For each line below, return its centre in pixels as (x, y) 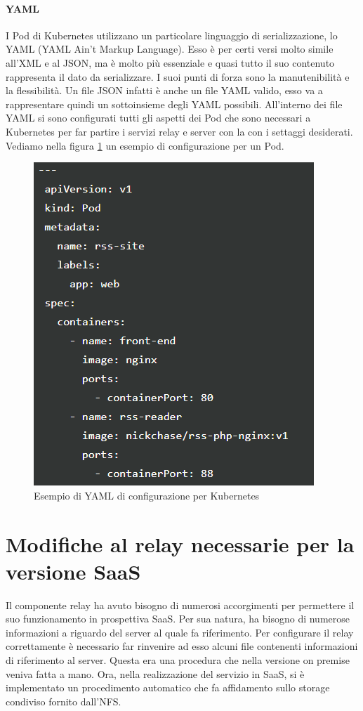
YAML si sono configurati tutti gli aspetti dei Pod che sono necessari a (158, 118)
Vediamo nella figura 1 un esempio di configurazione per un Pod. (145, 145)
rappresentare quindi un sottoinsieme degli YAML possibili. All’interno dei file (174, 104)
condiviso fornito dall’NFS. (64, 701)
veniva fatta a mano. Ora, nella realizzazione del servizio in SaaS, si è (155, 673)
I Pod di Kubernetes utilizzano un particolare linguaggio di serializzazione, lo (172, 35)
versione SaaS (73, 571)
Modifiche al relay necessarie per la (180, 543)
